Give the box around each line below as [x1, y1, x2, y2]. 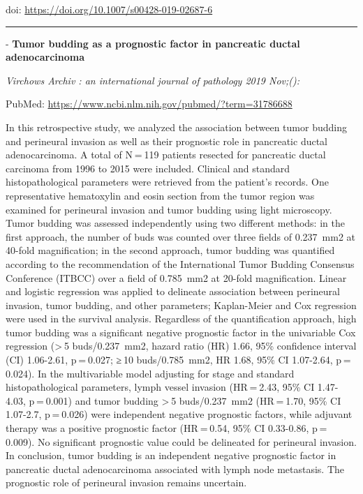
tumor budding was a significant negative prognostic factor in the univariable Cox [6, 324, 356, 339]
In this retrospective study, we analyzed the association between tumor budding [6, 119, 347, 134]
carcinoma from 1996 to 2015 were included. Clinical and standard [6, 160, 290, 175]
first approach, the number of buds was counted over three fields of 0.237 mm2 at [6, 229, 355, 244]
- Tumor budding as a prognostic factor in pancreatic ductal [6, 36, 300, 50]
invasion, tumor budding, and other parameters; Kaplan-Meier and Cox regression [6, 297, 357, 312]
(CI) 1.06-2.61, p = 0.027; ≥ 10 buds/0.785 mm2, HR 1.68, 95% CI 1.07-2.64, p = [6, 352, 351, 367]
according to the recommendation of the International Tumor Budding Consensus [6, 256, 355, 271]
